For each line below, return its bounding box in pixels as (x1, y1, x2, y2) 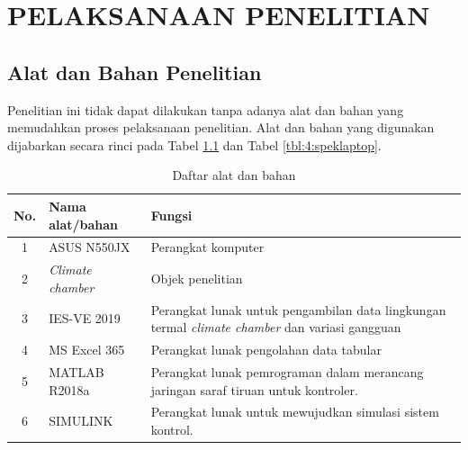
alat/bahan (49, 214, 119, 233)
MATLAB (49, 362, 104, 381)
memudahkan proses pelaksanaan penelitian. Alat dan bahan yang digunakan (7, 118, 435, 137)
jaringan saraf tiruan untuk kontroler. (150, 380, 358, 399)
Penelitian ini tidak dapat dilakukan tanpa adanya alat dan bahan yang (7, 100, 404, 119)
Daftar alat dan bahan (172, 166, 296, 184)
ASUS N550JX (49, 238, 130, 256)
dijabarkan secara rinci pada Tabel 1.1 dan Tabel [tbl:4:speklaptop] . (7, 135, 382, 154)
